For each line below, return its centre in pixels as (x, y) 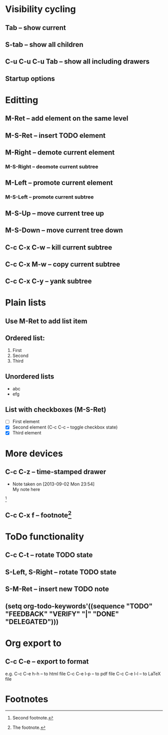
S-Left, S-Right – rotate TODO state (61, 572)
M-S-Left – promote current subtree (49, 197)
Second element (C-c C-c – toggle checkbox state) (65, 427)
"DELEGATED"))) (32, 622)
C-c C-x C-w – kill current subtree (59, 247)
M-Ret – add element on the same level (67, 118)
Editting (22, 100)
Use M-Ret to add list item (46, 321)
